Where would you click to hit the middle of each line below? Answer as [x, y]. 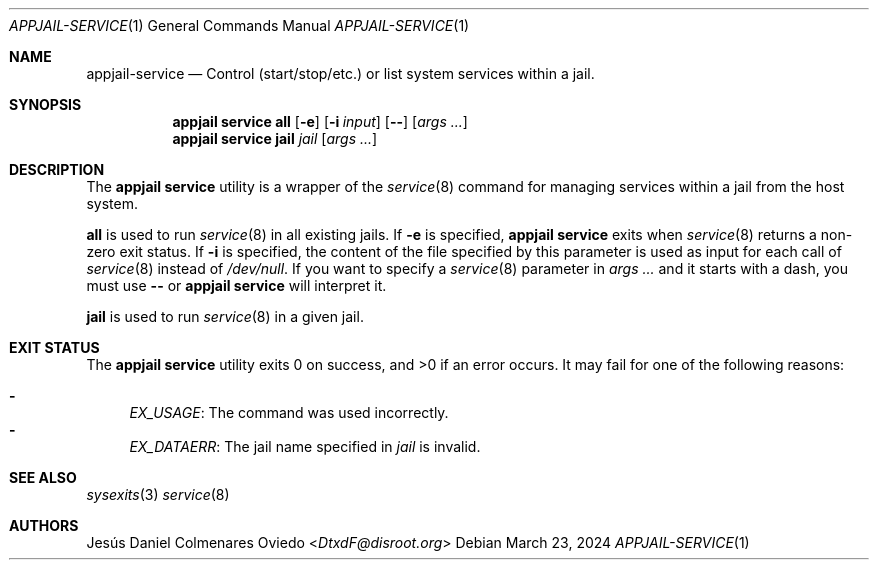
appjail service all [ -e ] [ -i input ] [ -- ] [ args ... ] [320, 121]
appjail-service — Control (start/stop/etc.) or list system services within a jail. [340, 73]
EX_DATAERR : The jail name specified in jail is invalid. [305, 446]
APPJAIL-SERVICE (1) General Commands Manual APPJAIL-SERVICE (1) [239, 25]
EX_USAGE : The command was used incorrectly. [289, 412]
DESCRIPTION [57, 169]
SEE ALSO [43, 477]
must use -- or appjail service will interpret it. [236, 285]
